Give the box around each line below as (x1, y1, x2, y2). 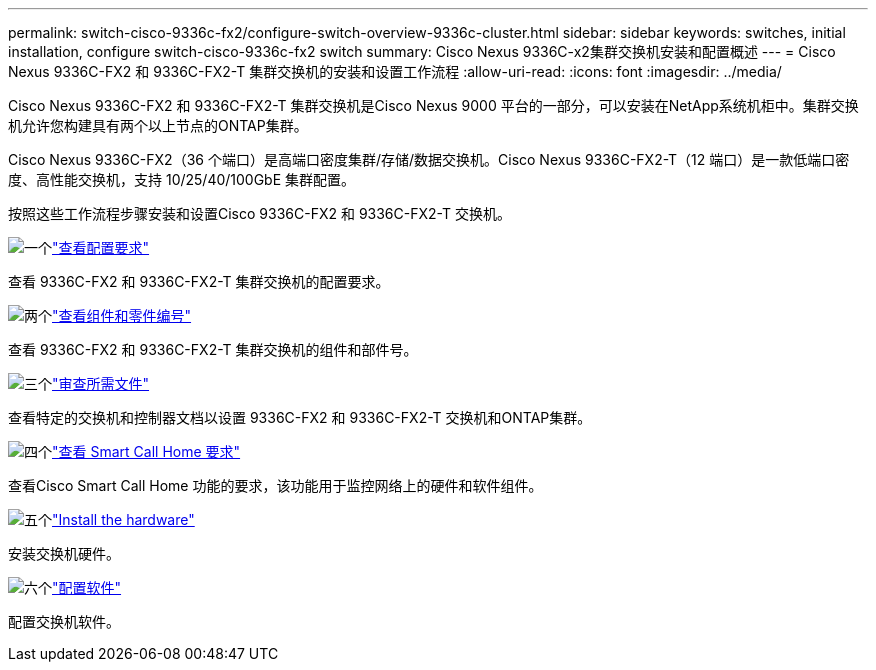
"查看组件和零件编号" (52, 307, 192, 324)
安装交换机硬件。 (8, 545, 120, 562)
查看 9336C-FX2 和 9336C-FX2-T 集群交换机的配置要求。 (8, 273, 390, 290)
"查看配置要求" (52, 239, 150, 256)
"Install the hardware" (52, 511, 195, 528)
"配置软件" (52, 579, 122, 596)
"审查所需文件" (52, 375, 150, 392)
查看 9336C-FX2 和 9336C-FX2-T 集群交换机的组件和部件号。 (8, 341, 418, 358)
